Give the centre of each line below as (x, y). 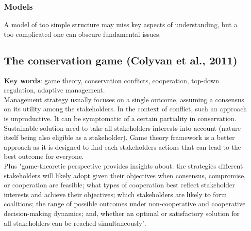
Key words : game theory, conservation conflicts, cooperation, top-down (112, 80)
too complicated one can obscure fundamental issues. (83, 34)
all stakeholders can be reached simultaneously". (75, 223)
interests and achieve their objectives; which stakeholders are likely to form (116, 194)
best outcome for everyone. (44, 156)
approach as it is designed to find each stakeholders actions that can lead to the (123, 146)
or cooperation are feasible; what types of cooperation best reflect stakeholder (119, 185)
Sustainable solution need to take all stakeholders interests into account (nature (122, 128)
